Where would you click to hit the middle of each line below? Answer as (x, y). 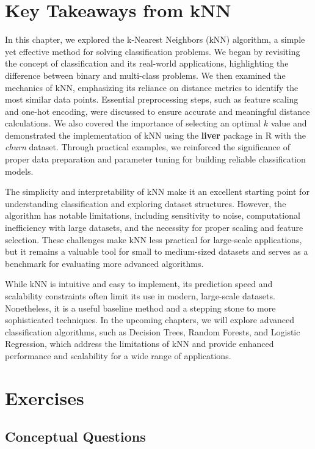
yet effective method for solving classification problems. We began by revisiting (153, 51)
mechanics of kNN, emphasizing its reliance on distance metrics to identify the (152, 87)
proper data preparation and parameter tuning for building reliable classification (155, 159)
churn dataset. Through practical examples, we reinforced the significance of (147, 147)
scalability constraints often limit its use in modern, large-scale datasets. (140, 296)
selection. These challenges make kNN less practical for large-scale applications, (154, 239)
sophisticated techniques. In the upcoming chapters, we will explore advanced (150, 320)
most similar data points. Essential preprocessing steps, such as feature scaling (152, 99)
